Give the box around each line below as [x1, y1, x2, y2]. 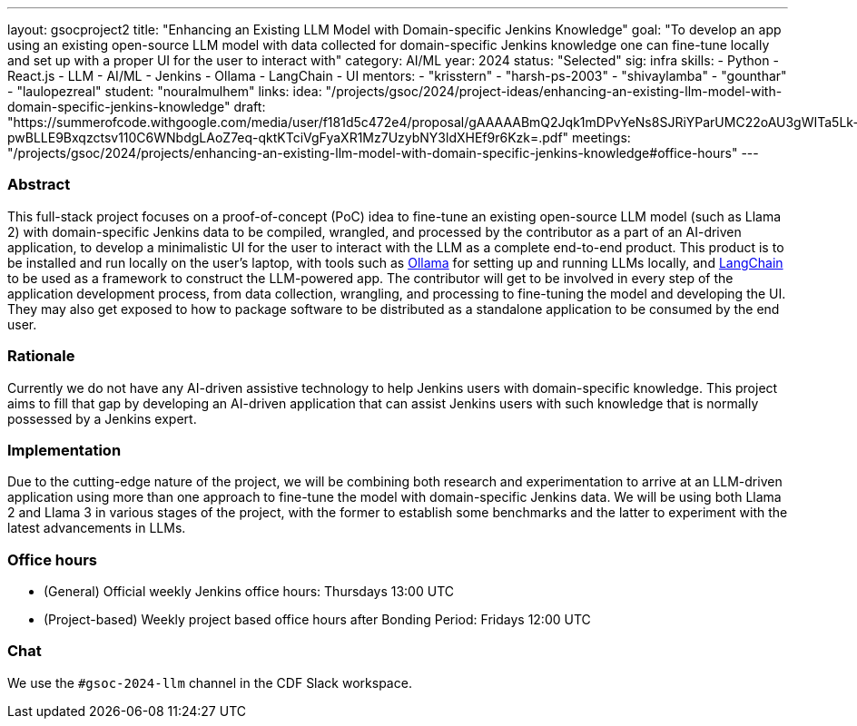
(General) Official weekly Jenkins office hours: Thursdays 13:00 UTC [44, 584, 454, 599]
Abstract [7, 175, 71, 194]
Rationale [7, 347, 75, 366]
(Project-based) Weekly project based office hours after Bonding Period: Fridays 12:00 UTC [44, 612, 591, 627]
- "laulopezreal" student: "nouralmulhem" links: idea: [7, 83, 322, 99]
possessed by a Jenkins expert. [7, 410, 197, 427]
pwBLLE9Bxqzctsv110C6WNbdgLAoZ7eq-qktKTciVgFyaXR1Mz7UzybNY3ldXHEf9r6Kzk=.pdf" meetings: [7, 130, 631, 145]
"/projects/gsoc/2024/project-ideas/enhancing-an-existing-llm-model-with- [325, 83, 783, 99]
